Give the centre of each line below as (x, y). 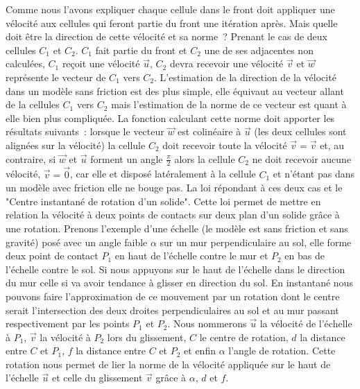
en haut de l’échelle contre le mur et (191, 256)
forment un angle (127, 158)
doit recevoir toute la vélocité (225, 145)
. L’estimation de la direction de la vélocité (245, 77)
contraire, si (31, 158)
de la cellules (33, 104)
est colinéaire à (209, 131)
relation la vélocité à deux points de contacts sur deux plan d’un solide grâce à (173, 215)
